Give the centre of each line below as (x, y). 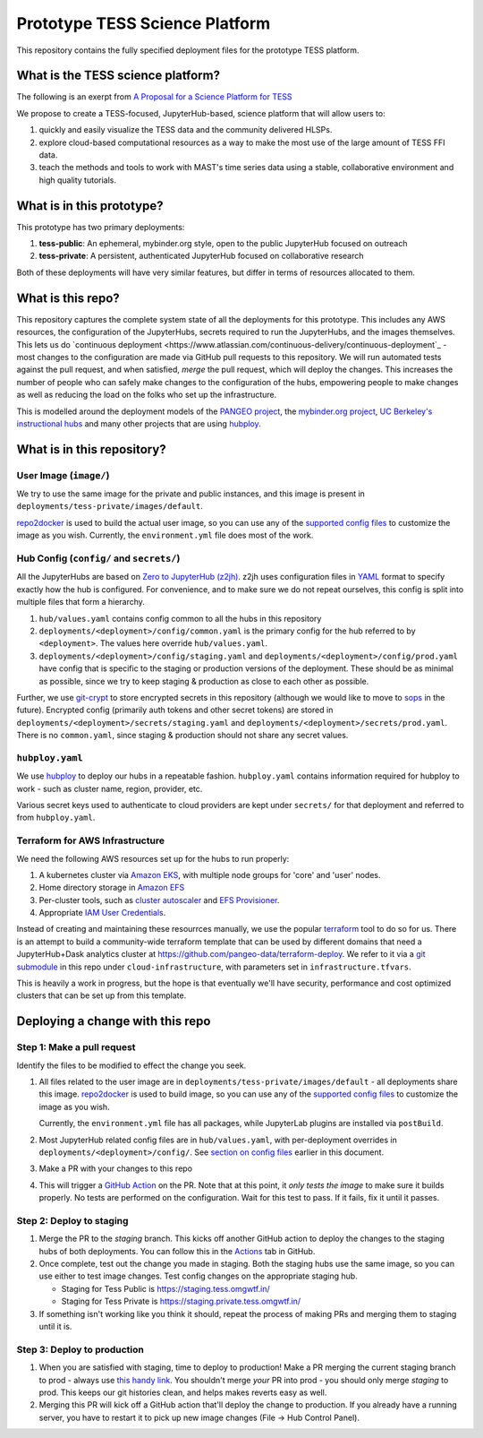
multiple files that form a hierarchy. (80, 602)
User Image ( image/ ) (63, 475)
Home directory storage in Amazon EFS (112, 888)
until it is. (55, 1326)
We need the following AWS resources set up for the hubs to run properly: (153, 858)
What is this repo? (68, 298)
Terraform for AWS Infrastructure (91, 840)
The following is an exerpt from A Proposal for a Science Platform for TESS (154, 97)
